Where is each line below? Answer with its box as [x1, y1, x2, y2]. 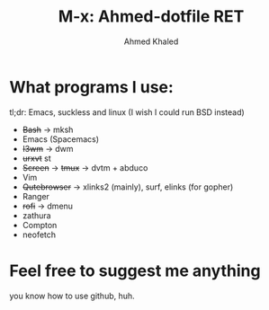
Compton [22, 219, 58, 230]
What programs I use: [9, 76, 174, 97]
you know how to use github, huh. [9, 290, 135, 301]
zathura [22, 209, 51, 221]
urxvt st [22, 153, 51, 164]
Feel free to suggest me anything [9, 261, 261, 280]
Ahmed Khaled [123, 36, 179, 47]
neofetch [22, 229, 57, 240]
